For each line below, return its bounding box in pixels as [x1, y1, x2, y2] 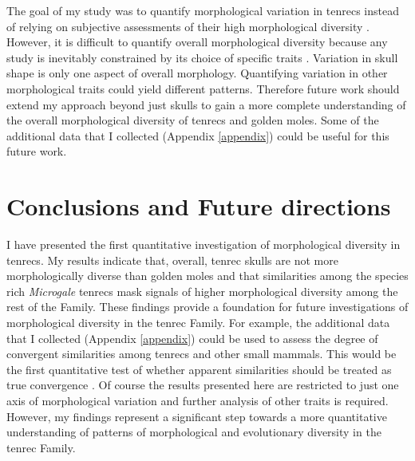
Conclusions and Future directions [6, 190, 391, 223]
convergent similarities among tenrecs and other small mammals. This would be [6, 345, 397, 362]
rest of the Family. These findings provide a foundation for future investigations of [6, 298, 409, 315]
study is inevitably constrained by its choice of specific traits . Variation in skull [6, 49, 398, 65]
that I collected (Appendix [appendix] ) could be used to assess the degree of [6, 329, 378, 346]
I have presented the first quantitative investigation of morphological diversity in [6, 236, 401, 253]
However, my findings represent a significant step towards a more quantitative [6, 408, 387, 424]
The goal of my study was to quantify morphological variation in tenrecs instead [6, 2, 399, 18]
